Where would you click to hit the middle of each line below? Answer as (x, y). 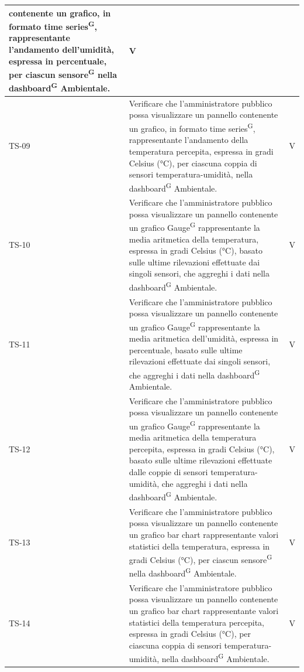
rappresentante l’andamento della (189, 140)
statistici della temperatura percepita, (196, 622)
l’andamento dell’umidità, (61, 49)
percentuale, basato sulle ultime (186, 349)
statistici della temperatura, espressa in (199, 546)
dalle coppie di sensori (168, 472)
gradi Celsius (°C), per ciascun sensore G (201, 559)
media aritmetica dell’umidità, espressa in (204, 338)
